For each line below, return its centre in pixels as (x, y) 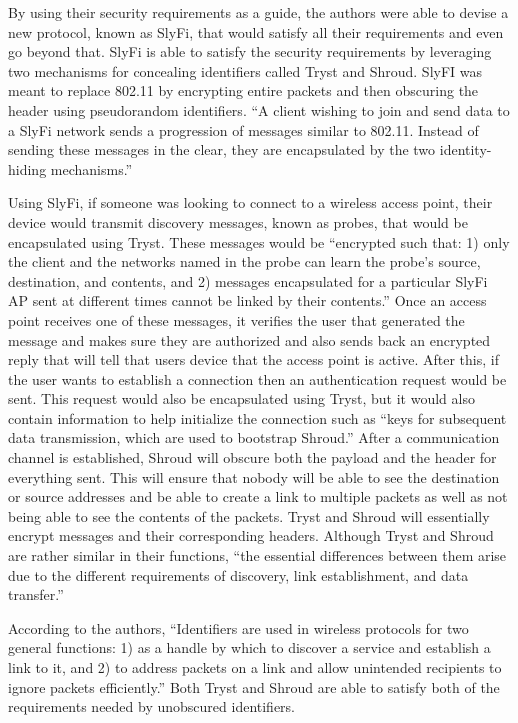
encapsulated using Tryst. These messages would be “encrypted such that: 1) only (259, 241)
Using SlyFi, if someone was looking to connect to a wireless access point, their (250, 202)
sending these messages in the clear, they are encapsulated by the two (222, 149)
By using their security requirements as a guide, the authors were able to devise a (258, 12)
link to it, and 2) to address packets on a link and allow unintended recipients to (255, 667)
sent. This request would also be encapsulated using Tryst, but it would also (241, 398)
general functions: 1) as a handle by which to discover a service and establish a (249, 647)
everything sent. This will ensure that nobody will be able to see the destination (254, 476)
